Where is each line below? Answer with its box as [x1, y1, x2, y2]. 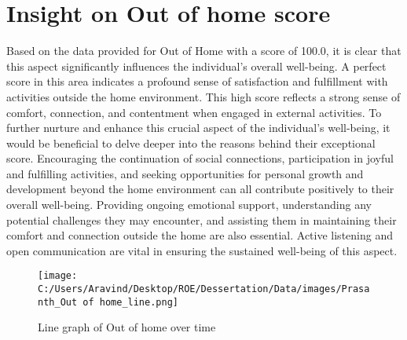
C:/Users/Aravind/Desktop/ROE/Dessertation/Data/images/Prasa [38, 283, 370, 295]
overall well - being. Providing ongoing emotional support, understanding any [6, 196, 372, 213]
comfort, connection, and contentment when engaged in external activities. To [6, 104, 382, 120]
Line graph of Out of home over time [38, 319, 216, 335]
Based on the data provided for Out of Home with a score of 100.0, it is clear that [6, 42, 401, 59]
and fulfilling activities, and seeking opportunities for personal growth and [6, 165, 364, 181]
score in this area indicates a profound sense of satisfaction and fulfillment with [6, 73, 388, 90]
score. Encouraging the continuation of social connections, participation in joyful [6, 150, 394, 166]
